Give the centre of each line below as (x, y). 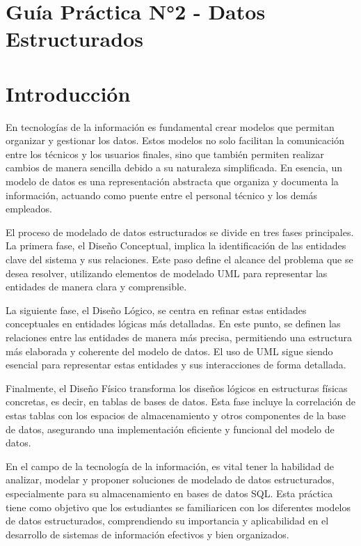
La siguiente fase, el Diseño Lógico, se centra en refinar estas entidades (156, 310)
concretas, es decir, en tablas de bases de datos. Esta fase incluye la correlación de (180, 401)
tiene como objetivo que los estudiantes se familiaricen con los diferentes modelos (178, 507)
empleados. (29, 209)
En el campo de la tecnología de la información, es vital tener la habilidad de (170, 466)
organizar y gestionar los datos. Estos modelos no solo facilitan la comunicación (175, 140)
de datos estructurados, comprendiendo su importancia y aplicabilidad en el (167, 521)
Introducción (68, 93)
